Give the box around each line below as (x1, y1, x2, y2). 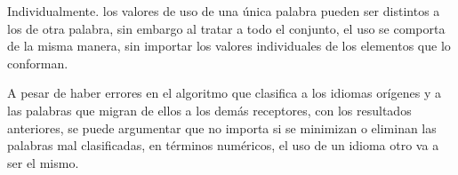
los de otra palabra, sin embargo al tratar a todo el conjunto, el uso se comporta (7, 19, 446, 37)
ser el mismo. (7, 153, 79, 171)
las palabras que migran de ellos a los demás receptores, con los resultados (7, 100, 412, 119)
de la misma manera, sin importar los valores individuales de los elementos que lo (7, 36, 451, 55)
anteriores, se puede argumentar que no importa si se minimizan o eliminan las (7, 118, 437, 137)
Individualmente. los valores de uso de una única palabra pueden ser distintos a (7, 2, 440, 20)
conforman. (7, 53, 68, 72)
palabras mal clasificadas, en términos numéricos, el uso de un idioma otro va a (7, 136, 439, 155)
